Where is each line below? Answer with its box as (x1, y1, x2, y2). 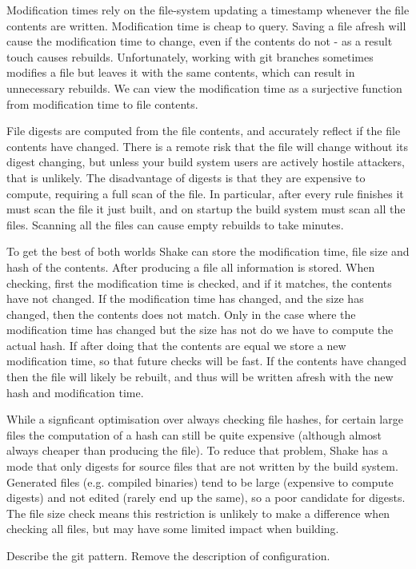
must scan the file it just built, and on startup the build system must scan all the (6, 201, 406, 217)
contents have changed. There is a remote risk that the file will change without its (6, 137, 409, 154)
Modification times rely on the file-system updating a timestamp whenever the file (6, 2, 410, 18)
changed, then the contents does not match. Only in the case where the (6, 305, 356, 322)
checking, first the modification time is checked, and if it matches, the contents (6, 274, 392, 291)
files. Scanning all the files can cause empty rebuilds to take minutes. (6, 216, 344, 233)
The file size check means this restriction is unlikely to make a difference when (6, 504, 390, 521)
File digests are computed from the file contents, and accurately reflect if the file (6, 122, 401, 139)
